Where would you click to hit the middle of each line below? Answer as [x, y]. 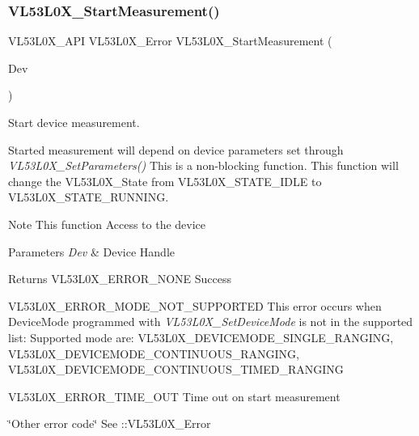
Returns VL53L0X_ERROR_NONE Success [120, 279]
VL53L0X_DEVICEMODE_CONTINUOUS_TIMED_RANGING [176, 369]
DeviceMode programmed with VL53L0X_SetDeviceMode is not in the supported [211, 322]
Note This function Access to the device [107, 224]
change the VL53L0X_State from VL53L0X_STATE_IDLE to [165, 181]
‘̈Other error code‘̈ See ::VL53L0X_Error [110, 423]
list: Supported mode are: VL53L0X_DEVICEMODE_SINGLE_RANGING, [201, 337]
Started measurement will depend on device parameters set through [176, 149]
